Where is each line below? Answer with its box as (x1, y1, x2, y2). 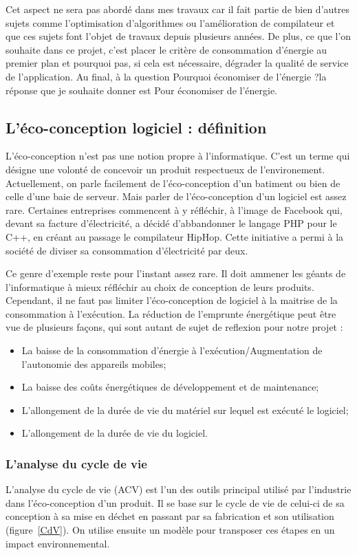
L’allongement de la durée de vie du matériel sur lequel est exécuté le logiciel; (21, 402, 349, 417)
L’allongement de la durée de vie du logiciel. (21, 426, 208, 440)
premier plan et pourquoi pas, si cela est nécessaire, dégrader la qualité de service (6, 56, 349, 70)
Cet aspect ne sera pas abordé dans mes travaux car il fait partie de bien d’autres (6, 2, 349, 16)
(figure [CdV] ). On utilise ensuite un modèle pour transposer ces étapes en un (6, 523, 335, 537)
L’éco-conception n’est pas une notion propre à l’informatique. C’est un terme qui (6, 149, 350, 163)
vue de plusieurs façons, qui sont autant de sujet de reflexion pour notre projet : (6, 320, 343, 334)
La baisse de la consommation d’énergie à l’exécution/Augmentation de (21, 343, 323, 358)
